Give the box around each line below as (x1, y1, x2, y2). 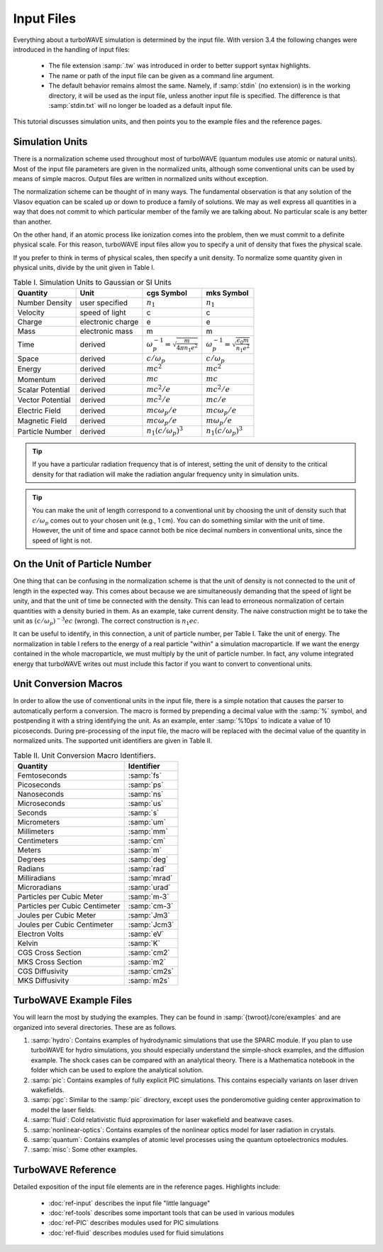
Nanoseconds (17, 789, 65, 799)
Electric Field (17, 405, 61, 415)
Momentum (17, 374, 56, 384)
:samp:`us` (128, 798, 164, 808)
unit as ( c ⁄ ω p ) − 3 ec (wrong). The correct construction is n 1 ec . (13, 616, 199, 626)
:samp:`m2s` (128, 975, 170, 985)
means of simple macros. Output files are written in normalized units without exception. (13, 174, 269, 183)
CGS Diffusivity (17, 966, 69, 976)
